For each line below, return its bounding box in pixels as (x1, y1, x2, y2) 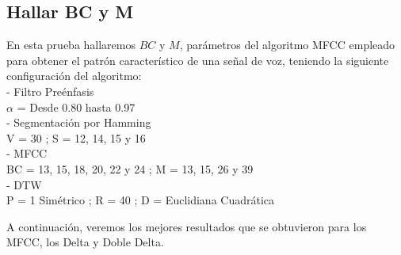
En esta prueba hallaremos (6, 36, 136, 53)
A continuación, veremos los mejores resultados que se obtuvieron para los (6, 218, 367, 234)
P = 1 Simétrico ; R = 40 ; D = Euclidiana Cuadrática (6, 192, 275, 208)
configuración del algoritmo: (6, 67, 142, 84)
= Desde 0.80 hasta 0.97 (17, 98, 136, 115)
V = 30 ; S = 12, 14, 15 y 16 (6, 129, 146, 146)
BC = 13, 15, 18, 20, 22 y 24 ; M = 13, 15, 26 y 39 (6, 160, 254, 177)
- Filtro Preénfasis (6, 82, 94, 99)
